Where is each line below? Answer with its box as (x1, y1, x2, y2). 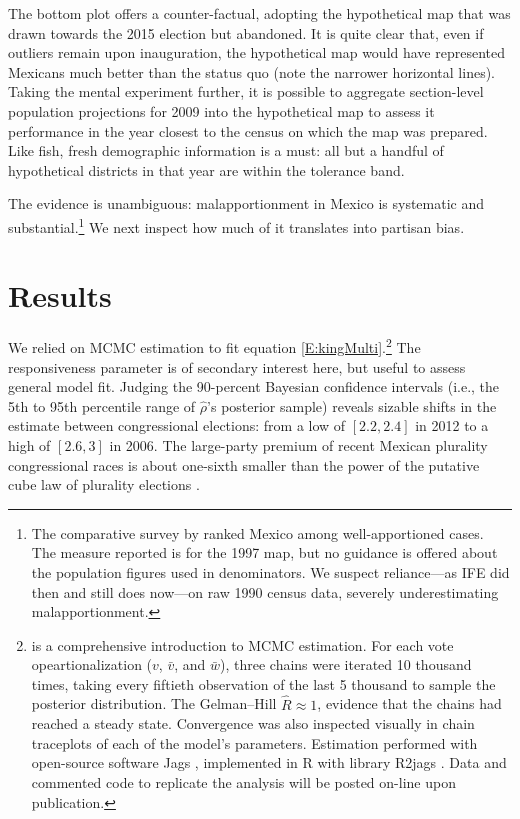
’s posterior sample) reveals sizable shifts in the (207, 395, 497, 416)
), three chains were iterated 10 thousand (220, 654, 472, 675)
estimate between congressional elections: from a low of (8, 415, 346, 436)
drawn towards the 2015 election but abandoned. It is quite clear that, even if (8, 22, 484, 43)
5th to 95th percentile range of (8, 395, 196, 416)
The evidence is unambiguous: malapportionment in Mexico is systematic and (8, 193, 485, 214)
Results (8, 275, 112, 316)
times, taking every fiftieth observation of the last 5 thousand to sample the (31, 673, 496, 694)
